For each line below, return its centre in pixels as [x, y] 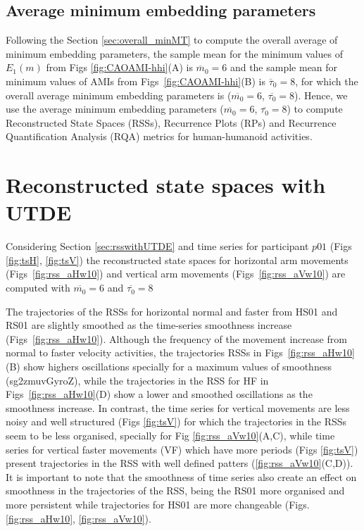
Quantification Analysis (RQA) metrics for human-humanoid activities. [159, 136]
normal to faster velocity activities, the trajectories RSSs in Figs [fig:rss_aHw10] [180, 352]
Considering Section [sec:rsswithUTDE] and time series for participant [157, 246]
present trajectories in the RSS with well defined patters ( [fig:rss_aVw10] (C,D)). [180, 463]
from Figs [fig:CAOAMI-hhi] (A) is [119, 67]
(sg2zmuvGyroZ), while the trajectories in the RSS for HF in [137, 380]
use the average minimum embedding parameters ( [115, 109]
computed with [38, 288]
